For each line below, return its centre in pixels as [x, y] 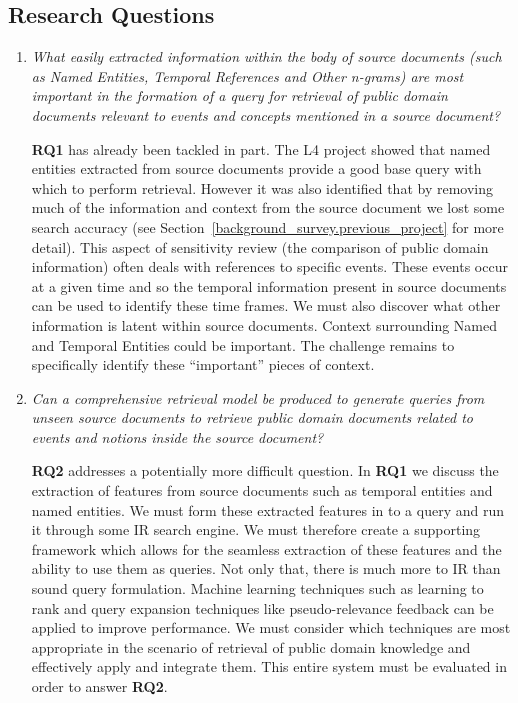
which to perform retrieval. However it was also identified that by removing [262, 187]
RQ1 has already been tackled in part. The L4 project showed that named [261, 148]
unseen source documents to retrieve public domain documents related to [252, 417]
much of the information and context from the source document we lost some [268, 207]
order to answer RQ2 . [99, 686]
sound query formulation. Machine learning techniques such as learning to [257, 588]
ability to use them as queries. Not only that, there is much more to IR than [266, 568]
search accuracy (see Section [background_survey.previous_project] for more [267, 226]
